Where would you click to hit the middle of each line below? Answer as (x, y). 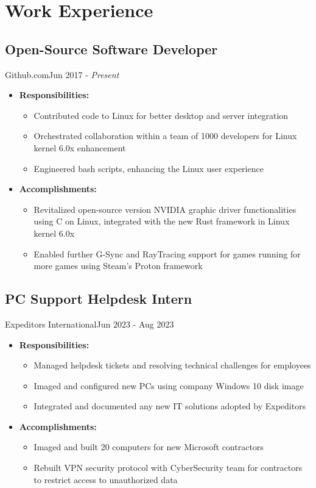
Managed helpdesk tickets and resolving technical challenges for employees (172, 365)
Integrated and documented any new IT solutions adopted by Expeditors (170, 406)
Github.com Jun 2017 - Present (62, 74)
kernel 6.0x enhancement (80, 147)
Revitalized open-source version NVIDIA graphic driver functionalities (165, 209)
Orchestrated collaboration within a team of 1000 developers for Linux (165, 136)
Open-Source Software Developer (111, 48)
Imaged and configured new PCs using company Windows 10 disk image (169, 385)
